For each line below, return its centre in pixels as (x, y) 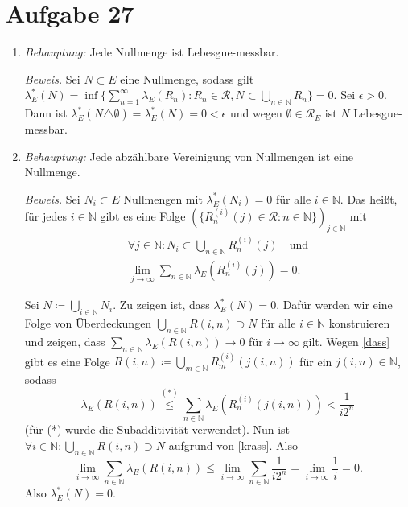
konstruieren (359, 322)
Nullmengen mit (163, 198)
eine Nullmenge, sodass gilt (187, 78)
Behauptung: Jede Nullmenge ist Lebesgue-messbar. (152, 52)
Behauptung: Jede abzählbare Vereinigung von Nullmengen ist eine (189, 156)
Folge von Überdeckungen (88, 322)
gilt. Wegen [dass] (346, 341)
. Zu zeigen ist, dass (161, 305)
